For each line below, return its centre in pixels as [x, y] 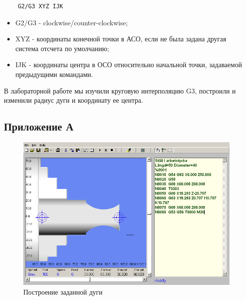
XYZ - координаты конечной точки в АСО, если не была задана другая [121, 39]
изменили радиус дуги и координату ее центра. [74, 100]
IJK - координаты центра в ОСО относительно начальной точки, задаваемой [129, 65]
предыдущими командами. [54, 74]
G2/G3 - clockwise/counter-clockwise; [71, 22]
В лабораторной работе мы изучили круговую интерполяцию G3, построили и [120, 90]
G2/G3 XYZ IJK [40, 6]
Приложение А [39, 126]
